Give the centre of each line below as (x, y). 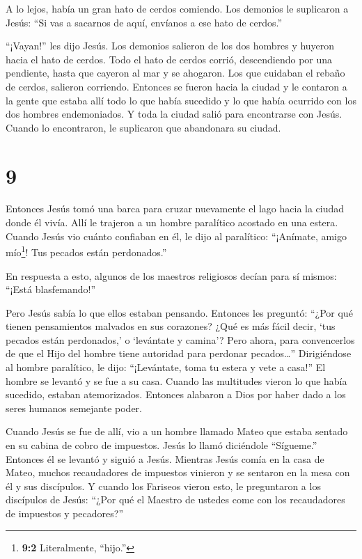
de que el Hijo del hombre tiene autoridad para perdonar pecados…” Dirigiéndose (179, 353)
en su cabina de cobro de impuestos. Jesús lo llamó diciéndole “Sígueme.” (162, 445)
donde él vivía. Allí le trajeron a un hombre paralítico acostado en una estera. (172, 222)
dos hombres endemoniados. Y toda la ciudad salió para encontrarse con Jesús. (174, 114)
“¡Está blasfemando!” (51, 289)
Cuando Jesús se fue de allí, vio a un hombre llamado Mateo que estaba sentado (177, 431)
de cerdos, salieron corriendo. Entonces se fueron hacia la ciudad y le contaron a (176, 86)
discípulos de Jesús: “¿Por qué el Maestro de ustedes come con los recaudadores (175, 499)
